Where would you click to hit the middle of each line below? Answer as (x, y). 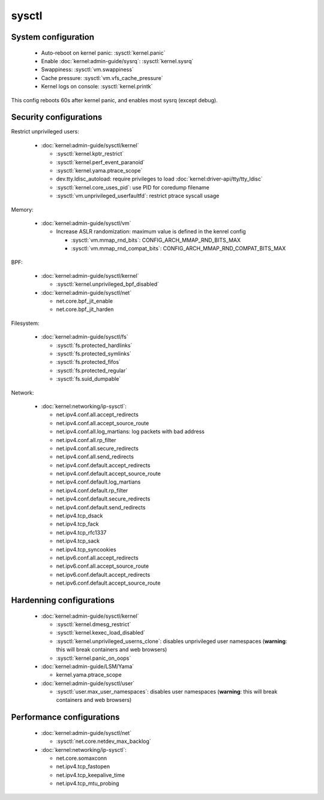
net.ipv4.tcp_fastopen (83, 766)
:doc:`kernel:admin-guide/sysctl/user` (88, 683)
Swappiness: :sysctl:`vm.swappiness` (88, 70)
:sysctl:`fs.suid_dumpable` (88, 379)
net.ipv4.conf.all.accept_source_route (103, 423)
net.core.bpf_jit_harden (85, 309)
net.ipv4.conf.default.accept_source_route (109, 474)
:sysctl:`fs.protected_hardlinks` (94, 345)
